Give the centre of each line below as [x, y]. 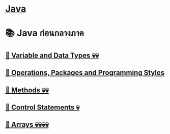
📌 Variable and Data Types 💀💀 [52, 55]
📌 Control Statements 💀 [42, 107]
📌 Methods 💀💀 [27, 90]
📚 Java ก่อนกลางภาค [45, 33]
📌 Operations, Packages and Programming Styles [85, 73]
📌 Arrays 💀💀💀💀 [27, 125]
